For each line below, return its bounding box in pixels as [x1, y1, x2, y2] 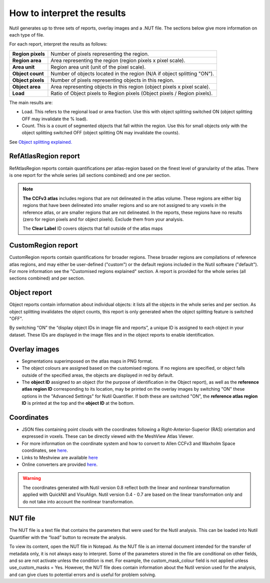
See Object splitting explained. [9, 139, 72, 145]
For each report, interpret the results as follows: [9, 41, 107, 47]
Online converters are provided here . [21, 461, 97, 467]
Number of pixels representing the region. [50, 50, 149, 57]
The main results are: [9, 99, 53, 105]
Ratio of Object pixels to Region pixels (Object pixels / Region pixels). [50, 90, 213, 97]
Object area [12, 83, 41, 90]
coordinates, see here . [21, 447, 68, 453]
